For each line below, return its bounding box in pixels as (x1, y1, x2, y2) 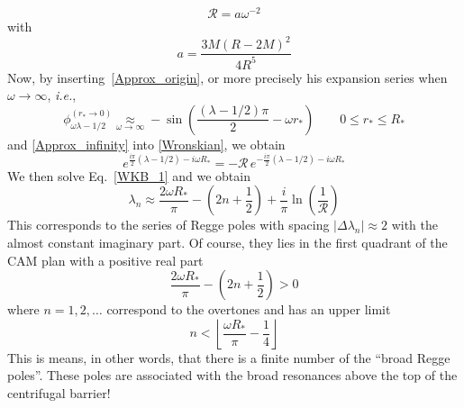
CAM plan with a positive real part (7, 250, 204, 269)
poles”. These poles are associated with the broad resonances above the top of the (7, 366, 458, 385)
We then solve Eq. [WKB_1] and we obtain (7, 166, 250, 185)
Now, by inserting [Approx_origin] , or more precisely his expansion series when (7, 68, 448, 86)
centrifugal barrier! (7, 383, 111, 402)
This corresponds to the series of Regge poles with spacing (7, 215, 330, 234)
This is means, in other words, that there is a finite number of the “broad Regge (7, 348, 450, 367)
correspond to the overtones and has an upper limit (106, 300, 391, 319)
